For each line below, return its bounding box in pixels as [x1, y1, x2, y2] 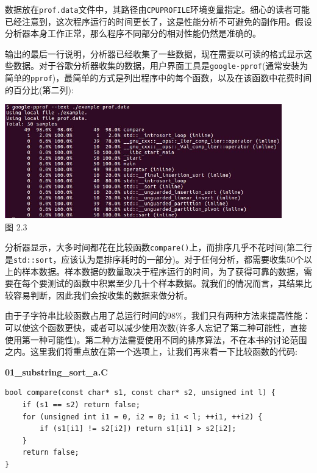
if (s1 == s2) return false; [22, 400, 140, 409]
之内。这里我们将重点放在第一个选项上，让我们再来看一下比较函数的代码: [5, 345, 297, 358]
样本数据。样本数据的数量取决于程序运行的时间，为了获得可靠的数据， [21, 265, 304, 277]
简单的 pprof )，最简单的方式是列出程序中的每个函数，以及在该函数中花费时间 [5, 71, 312, 84]
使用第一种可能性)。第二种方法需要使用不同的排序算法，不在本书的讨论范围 [5, 333, 307, 346]
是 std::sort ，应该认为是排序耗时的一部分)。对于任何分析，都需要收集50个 [5, 252, 304, 265]
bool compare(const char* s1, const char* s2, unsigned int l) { [5, 388, 276, 397]
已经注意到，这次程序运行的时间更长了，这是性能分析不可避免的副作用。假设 [5, 15, 312, 27]
